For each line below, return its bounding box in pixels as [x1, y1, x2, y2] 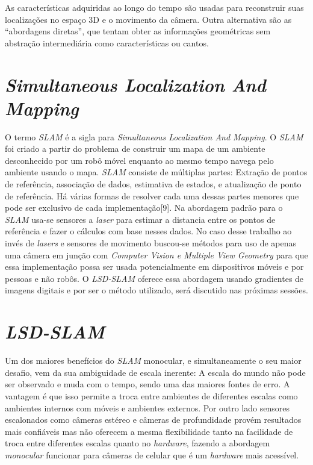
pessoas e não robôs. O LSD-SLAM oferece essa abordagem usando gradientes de [5, 272, 304, 284]
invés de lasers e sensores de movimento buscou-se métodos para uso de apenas [5, 237, 297, 249]
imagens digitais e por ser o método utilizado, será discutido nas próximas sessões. [5, 284, 308, 296]
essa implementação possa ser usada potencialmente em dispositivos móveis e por [5, 260, 304, 273]
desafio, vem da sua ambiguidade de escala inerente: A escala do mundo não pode [5, 366, 306, 378]
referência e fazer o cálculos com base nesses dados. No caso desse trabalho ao [5, 225, 292, 237]
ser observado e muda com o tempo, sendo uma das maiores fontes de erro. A [5, 378, 290, 390]
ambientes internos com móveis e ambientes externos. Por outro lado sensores [5, 401, 290, 414]
